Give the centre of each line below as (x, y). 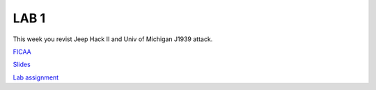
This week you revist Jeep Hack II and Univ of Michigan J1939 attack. (113, 39)
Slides (22, 65)
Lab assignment (36, 77)
